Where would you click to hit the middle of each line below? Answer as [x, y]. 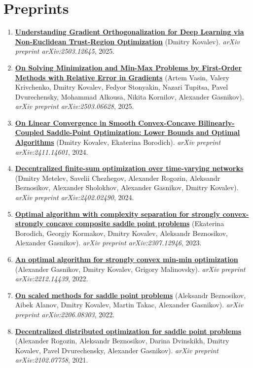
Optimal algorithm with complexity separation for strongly [118, 214]
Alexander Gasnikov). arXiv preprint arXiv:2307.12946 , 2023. [108, 243]
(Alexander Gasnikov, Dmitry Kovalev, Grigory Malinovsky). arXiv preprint [130, 269]
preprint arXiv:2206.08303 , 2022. [65, 314]
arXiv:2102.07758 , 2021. [52, 360]
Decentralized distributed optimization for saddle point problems [128, 331]
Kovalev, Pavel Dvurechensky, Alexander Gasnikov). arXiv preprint [117, 350]
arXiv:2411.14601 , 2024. [52, 151]
